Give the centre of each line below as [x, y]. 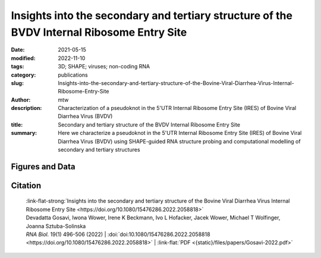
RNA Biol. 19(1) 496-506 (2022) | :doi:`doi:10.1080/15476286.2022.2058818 [118, 234]
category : [23, 75]
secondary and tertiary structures [99, 150]
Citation [26, 185]
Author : [21, 100]
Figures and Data [43, 166]
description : [26, 108]
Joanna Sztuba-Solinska [56, 226]
